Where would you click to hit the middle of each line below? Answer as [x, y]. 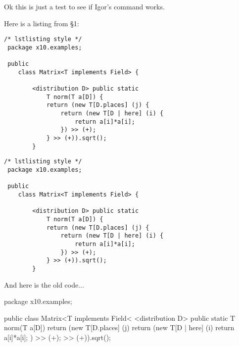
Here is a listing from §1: [42, 23]
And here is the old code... [44, 284]
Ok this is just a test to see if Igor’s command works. [84, 6]
